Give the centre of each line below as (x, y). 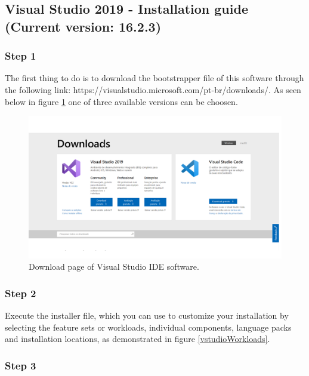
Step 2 (21, 293)
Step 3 (21, 365)
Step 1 (21, 56)
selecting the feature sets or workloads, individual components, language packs (148, 327)
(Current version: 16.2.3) (83, 26)
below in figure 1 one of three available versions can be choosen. (121, 101)
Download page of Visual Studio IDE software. (114, 266)
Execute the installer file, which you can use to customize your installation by (147, 315)
